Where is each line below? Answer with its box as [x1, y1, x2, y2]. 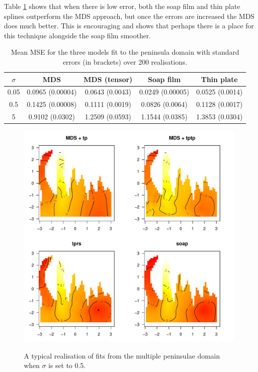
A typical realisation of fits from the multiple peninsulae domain [24, 350, 220, 361]
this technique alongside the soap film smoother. [4, 30, 151, 40]
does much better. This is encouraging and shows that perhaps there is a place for [4, 20, 254, 31]
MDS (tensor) [84, 74, 133, 84]
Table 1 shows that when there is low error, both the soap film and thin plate [4, 1, 240, 11]
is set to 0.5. [48, 360, 86, 371]
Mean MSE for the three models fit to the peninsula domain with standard [10, 47, 240, 57]
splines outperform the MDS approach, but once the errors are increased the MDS [4, 10, 255, 21]
